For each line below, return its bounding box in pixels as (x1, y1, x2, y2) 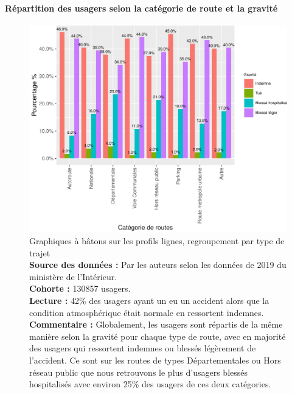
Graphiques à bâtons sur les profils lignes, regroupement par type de (29, 234, 285, 247)
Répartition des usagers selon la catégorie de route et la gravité (5, 1, 278, 14)
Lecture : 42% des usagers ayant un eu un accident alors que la (29, 294, 269, 306)
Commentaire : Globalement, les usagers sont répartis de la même (29, 318, 283, 331)
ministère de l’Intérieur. (29, 270, 117, 283)
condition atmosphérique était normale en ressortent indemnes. (29, 306, 264, 318)
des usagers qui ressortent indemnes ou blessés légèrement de (29, 342, 256, 354)
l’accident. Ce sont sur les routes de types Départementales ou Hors (29, 353, 281, 366)
